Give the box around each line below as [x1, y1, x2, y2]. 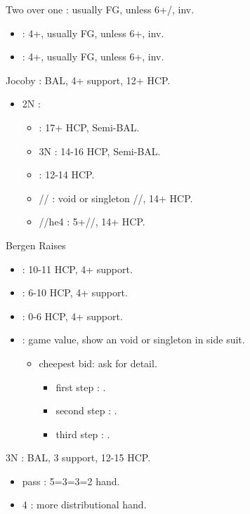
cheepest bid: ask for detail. [39, 355, 157, 370]
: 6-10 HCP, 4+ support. [22, 285, 128, 300]
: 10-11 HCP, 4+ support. [22, 261, 133, 276]
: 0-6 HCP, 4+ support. [22, 308, 123, 323]
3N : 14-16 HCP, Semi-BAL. [39, 143, 161, 158]
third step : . [55, 426, 110, 441]
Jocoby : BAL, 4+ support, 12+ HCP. [6, 72, 171, 87]
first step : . [55, 379, 106, 394]
